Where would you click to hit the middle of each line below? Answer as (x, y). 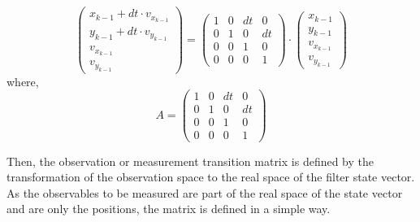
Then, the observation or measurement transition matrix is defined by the (191, 161)
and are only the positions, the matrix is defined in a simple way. (169, 209)
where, (23, 81)
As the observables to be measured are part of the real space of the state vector (205, 192)
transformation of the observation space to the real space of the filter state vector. (211, 177)
